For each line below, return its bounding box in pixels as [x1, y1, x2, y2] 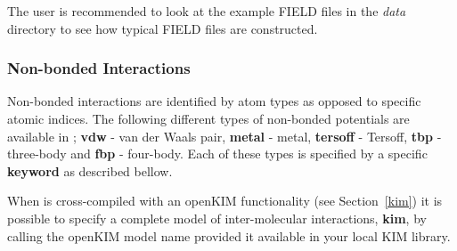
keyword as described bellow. [7, 161, 173, 180]
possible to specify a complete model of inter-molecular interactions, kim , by [7, 208, 427, 227]
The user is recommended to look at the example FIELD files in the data [7, 2, 406, 20]
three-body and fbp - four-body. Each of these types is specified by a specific [7, 144, 428, 163]
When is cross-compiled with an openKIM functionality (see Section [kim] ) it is [7, 191, 443, 210]
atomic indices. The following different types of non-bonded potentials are [7, 109, 410, 127]
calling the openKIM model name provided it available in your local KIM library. [7, 226, 451, 245]
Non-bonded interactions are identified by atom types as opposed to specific [7, 92, 421, 110]
